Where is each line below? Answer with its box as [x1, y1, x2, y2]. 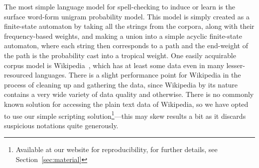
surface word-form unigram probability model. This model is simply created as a [4, 11, 250, 21]
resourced [4, 70, 33, 80]
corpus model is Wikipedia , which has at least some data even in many [4, 60, 224, 70]
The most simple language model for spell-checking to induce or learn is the [4, 1, 235, 11]
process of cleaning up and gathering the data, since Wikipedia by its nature [4, 79, 238, 89]
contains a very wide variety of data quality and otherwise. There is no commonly [4, 89, 254, 99]
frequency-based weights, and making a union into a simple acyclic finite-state [4, 30, 242, 41]
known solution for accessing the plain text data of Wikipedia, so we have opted [4, 98, 249, 109]
